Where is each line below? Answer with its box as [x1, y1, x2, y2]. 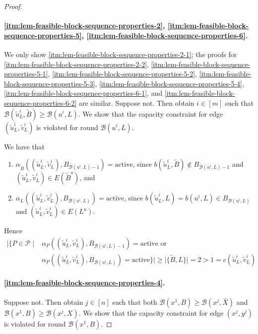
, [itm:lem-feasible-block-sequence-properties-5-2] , [48, 68, 197, 79]
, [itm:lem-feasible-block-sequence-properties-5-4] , [95, 78, 244, 88]
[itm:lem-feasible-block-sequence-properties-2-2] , [4, 59, 149, 69]
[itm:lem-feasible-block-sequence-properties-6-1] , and [4, 88, 163, 98]
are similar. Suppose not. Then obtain [79, 97, 194, 108]
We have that [4, 141, 45, 151]
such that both [112, 296, 157, 307]
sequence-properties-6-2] [4, 97, 77, 108]
